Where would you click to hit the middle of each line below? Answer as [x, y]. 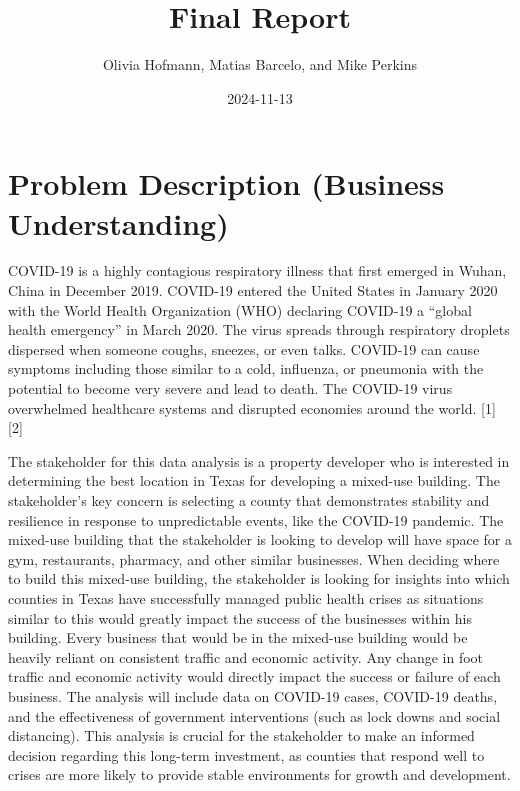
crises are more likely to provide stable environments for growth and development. [259, 774]
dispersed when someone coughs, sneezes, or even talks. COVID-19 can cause [244, 348]
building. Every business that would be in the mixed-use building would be [238, 637]
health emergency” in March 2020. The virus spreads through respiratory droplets [259, 329]
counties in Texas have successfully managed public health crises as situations [246, 597]
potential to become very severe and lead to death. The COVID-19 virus [230, 388]
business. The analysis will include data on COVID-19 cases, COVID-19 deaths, [253, 695]
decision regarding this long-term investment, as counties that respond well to [246, 754]
